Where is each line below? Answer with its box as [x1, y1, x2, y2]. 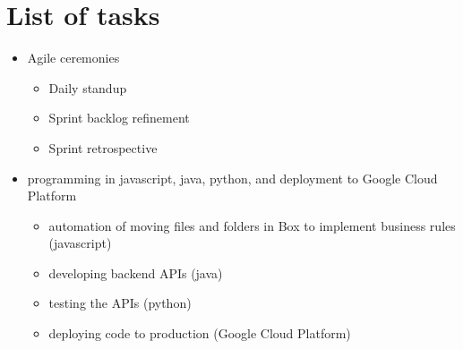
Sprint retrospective [48, 138, 158, 157]
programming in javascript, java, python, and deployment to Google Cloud [27, 168, 438, 187]
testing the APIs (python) [48, 294, 192, 312]
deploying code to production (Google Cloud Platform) [48, 324, 351, 343]
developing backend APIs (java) [48, 263, 223, 282]
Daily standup [48, 78, 127, 97]
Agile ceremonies [27, 48, 120, 67]
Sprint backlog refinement [48, 108, 190, 127]
